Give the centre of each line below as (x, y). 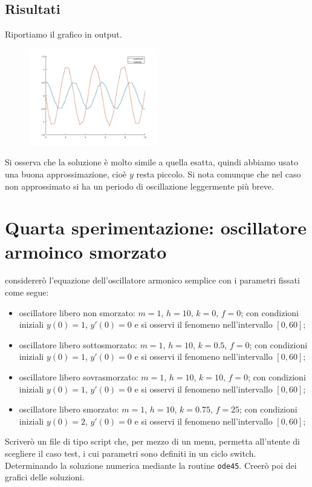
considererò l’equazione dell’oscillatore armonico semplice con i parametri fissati (152, 280)
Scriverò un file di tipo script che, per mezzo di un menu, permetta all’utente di (152, 441)
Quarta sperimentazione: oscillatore (156, 227)
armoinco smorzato (86, 251)
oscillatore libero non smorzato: (77, 312)
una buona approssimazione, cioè (66, 174)
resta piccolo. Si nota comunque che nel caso (219, 174)
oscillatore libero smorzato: (69, 409)
